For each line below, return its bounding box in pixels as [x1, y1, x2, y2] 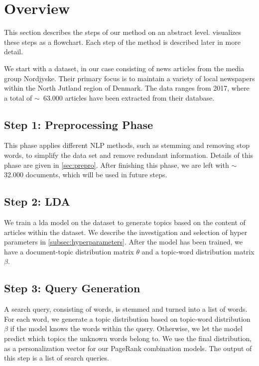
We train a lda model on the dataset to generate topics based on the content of [4, 217, 246, 228]
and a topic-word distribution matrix [141, 246, 255, 256]
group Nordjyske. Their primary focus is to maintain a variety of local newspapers [4, 73, 255, 83]
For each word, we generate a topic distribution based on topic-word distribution [4, 313, 251, 324]
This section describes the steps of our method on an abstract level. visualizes [4, 27, 241, 37]
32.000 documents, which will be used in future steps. [4, 169, 167, 180]
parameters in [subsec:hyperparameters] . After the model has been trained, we [4, 237, 243, 247]
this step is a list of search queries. [4, 353, 109, 363]
